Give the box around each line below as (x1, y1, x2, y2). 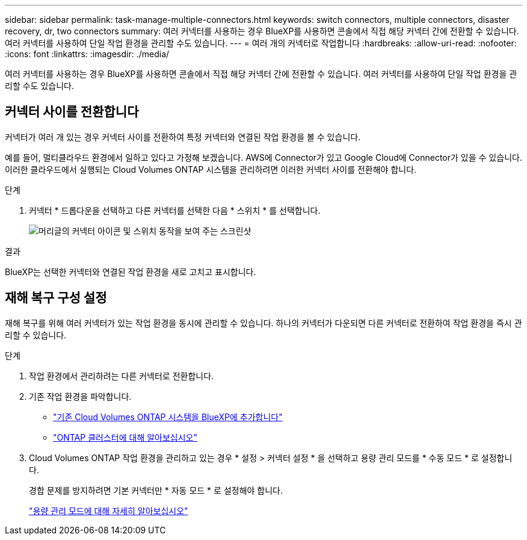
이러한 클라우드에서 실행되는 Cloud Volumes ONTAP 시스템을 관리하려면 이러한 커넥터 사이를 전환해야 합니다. (5, 164, 417, 175)
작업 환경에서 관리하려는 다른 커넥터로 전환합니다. (29, 370, 214, 381)
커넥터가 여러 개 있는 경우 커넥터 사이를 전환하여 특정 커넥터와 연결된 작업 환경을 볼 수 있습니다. (5, 131, 361, 142)
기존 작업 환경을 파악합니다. (29, 391, 132, 402)
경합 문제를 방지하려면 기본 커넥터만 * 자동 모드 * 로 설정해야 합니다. (29, 485, 283, 495)
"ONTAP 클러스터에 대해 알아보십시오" (53, 432, 197, 442)
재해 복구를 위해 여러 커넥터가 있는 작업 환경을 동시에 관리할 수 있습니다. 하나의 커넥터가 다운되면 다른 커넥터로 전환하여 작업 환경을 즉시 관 (5, 317, 522, 328)
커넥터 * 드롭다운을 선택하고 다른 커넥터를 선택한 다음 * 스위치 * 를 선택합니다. (29, 205, 321, 216)
